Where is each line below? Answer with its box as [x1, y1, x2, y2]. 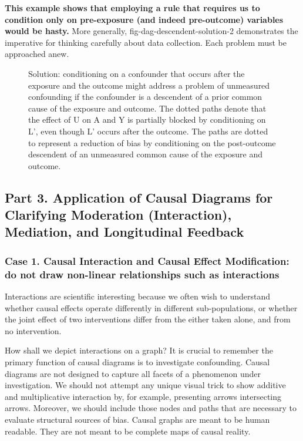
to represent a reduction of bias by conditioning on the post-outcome [28, 136, 276, 149]
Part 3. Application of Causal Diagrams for [5, 188, 273, 206]
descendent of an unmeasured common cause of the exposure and [28, 148, 262, 160]
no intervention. [5, 324, 62, 336]
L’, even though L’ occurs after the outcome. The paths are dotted [28, 124, 268, 137]
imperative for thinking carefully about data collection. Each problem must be [5, 36, 287, 48]
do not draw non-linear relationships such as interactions [5, 267, 280, 281]
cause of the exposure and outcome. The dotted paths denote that [28, 102, 267, 114]
